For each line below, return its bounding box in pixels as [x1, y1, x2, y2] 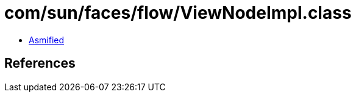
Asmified [29, 34, 65, 45]
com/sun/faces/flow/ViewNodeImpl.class [4, 2, 352, 23]
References [4, 56, 76, 71]
